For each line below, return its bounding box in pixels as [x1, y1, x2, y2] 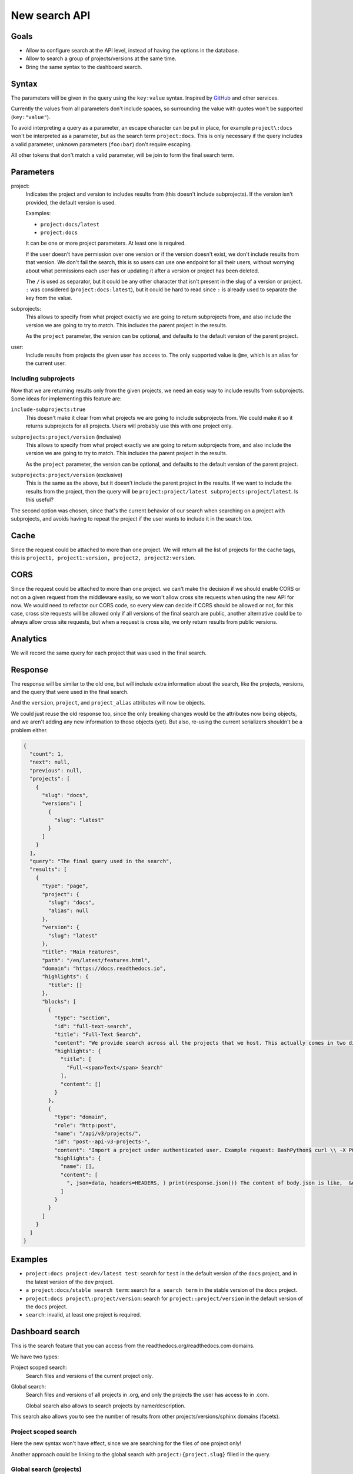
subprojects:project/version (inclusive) [11, 433, 122, 440]
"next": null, [29, 759, 71, 766]
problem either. [11, 726, 48, 733]
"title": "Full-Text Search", [54, 1031, 141, 1038]
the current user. [25, 360, 66, 367]
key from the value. [25, 294, 73, 301]
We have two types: [11, 1353, 59, 1360]
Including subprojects [11, 374, 75, 383]
